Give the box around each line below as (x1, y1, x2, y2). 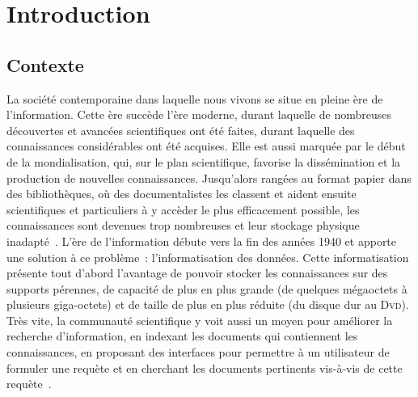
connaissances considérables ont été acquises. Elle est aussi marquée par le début (6, 137, 406, 154)
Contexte (6, 52, 84, 77)
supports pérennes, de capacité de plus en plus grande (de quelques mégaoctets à (6, 280, 407, 297)
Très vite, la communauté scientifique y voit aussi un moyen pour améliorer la (6, 311, 393, 328)
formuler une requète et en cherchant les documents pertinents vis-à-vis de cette (6, 359, 403, 376)
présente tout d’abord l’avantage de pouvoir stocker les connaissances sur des (6, 264, 388, 281)
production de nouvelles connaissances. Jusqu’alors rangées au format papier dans (6, 169, 412, 186)
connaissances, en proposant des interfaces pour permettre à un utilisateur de (6, 344, 390, 361)
